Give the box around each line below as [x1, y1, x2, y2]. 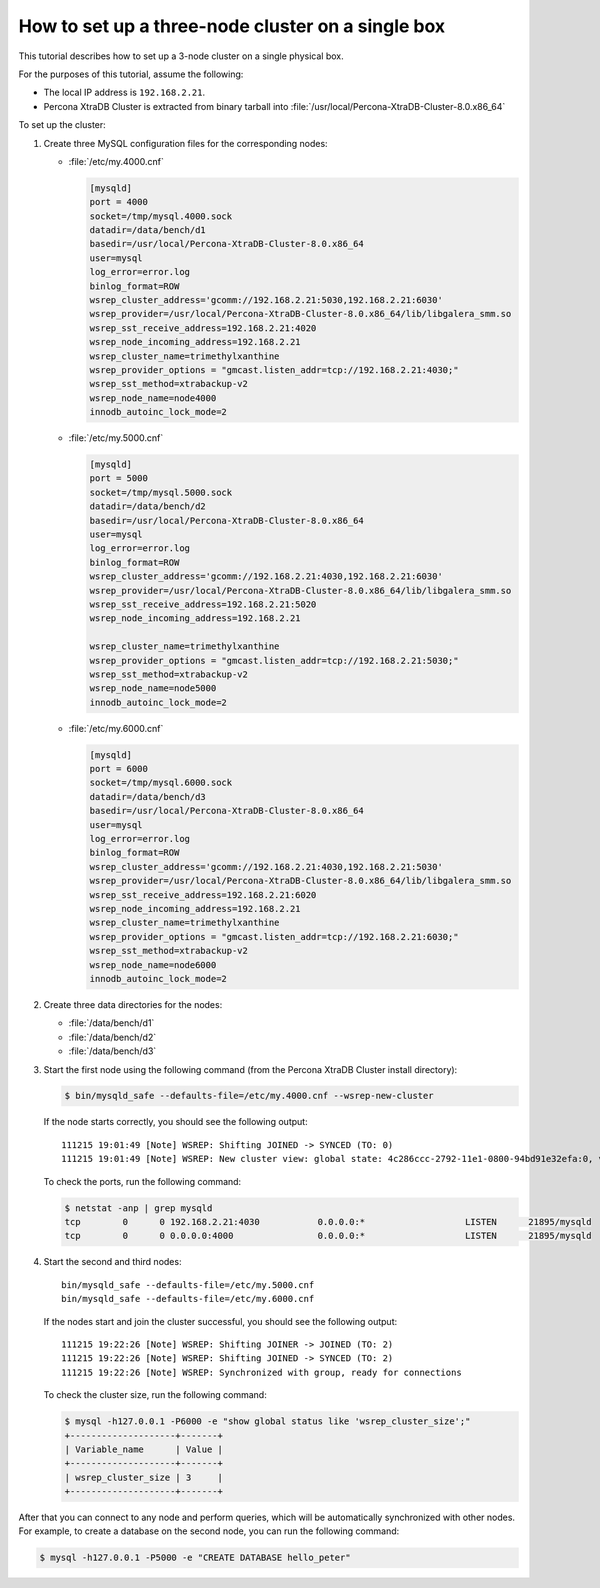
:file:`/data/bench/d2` [68, 1031, 157, 1043]
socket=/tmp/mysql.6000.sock [89, 777, 233, 789]
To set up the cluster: [18, 119, 107, 131]
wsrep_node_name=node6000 [89, 959, 217, 970]
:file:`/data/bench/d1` [68, 1017, 155, 1029]
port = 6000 [89, 763, 149, 775]
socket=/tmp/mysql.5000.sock [89, 486, 233, 498]
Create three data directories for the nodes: [43, 998, 223, 1010]
